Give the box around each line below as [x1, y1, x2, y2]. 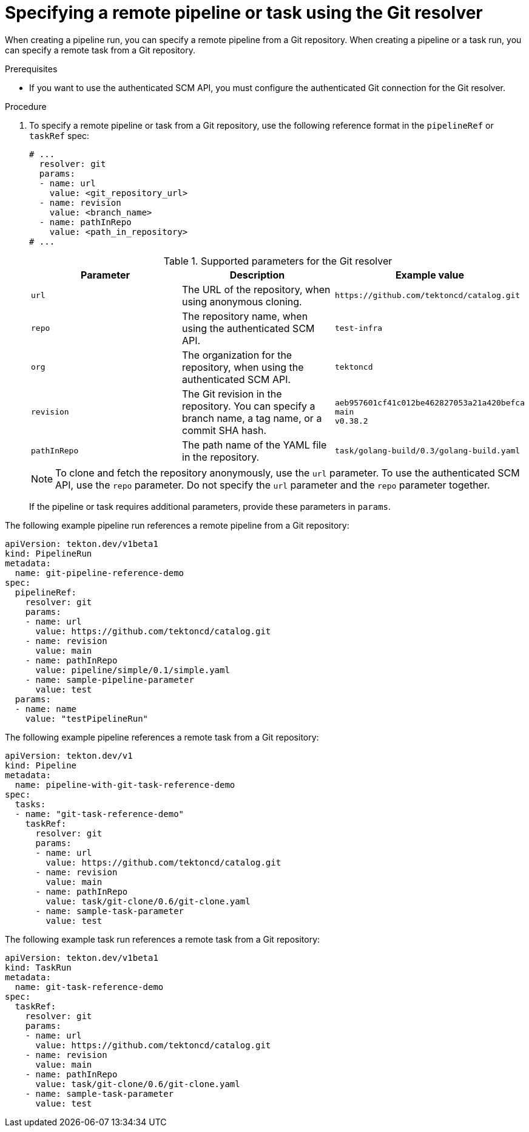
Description [229, 268, 285, 281]
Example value [395, 268, 465, 281]
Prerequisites [5, 63, 58, 74]
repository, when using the [182, 361, 304, 373]
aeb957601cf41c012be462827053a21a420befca [334, 398, 525, 408]
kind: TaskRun [5, 962, 72, 972]
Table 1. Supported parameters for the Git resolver [163, 254, 393, 267]
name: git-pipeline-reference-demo [15, 568, 184, 578]
